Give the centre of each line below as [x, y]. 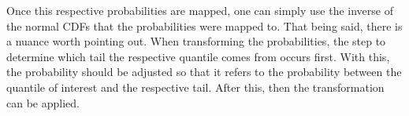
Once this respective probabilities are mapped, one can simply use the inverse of [200, 10]
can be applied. [43, 102]
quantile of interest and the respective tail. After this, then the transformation [195, 87]
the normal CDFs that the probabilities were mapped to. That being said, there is [204, 25]
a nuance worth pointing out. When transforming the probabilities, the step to [196, 41]
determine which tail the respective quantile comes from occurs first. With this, [198, 56]
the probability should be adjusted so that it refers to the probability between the [204, 72]
